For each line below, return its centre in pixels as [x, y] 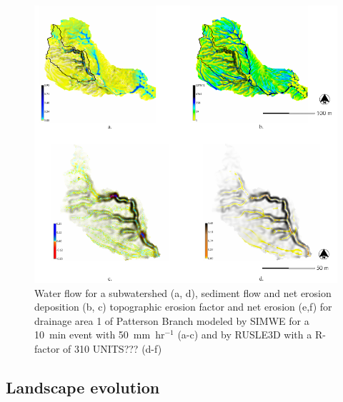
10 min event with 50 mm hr [100, 335]
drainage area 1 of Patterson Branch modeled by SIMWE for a [172, 320]
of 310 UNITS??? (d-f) [113, 348]
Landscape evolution [83, 387]
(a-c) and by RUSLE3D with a [245, 335]
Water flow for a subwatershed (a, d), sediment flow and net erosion [183, 292]
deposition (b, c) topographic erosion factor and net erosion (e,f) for [183, 307]
